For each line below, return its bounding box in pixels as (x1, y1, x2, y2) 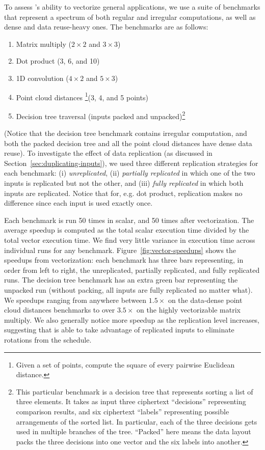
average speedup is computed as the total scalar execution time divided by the (4, 224, 249, 235)
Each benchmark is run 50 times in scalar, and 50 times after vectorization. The (4, 214, 254, 225)
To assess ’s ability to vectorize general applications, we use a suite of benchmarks (4, 2, 260, 12)
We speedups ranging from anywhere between (4, 294, 147, 305)
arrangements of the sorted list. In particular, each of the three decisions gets (16, 416, 257, 427)
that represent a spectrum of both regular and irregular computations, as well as (4, 11, 256, 22)
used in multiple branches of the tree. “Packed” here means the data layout (16, 426, 251, 437)
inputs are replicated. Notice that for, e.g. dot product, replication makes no (4, 187, 243, 198)
